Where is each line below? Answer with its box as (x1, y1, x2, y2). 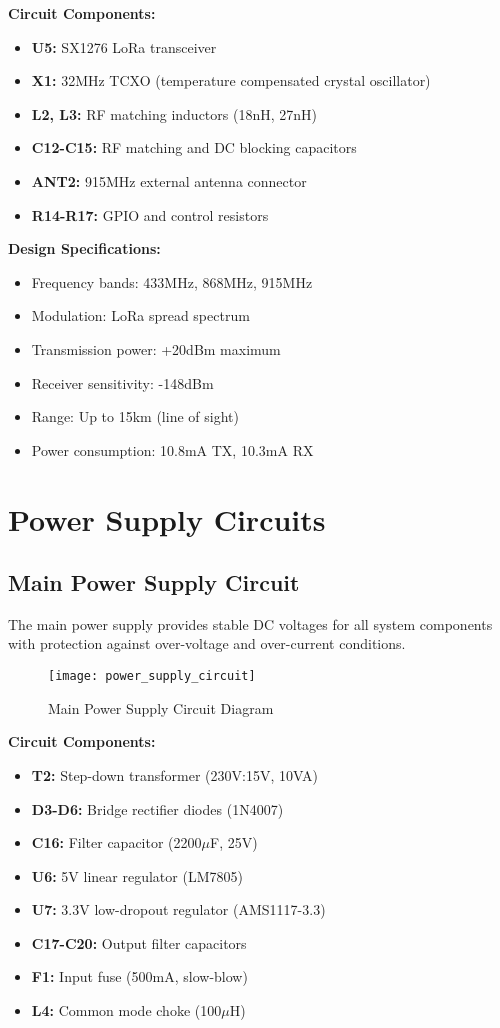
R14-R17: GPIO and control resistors (31, 204, 269, 225)
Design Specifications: (8, 238, 161, 259)
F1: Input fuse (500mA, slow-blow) (31, 966, 248, 987)
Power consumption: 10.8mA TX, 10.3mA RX (31, 439, 314, 460)
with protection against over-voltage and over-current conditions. (8, 633, 406, 654)
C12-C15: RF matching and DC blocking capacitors (31, 137, 357, 158)
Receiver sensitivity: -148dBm (31, 372, 214, 393)
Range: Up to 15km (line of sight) (31, 406, 239, 427)
